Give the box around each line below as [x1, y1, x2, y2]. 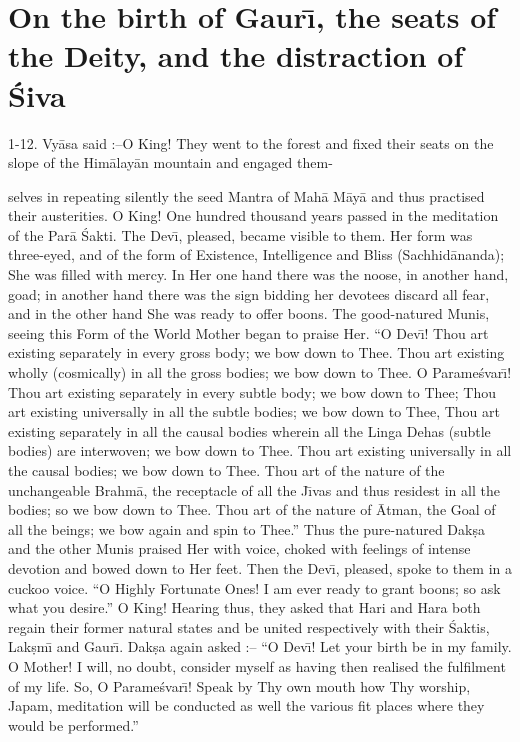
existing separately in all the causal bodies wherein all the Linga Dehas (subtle [8, 420, 491, 441]
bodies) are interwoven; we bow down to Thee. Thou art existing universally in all [8, 440, 512, 461]
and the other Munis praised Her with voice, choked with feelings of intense [8, 538, 471, 559]
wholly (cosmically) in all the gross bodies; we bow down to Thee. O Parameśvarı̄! [8, 362, 512, 383]
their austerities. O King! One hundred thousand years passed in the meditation [8, 205, 499, 226]
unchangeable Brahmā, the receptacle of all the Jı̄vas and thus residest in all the [8, 479, 500, 500]
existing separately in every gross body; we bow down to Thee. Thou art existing [8, 342, 505, 363]
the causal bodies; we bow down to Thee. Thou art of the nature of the [8, 460, 445, 480]
